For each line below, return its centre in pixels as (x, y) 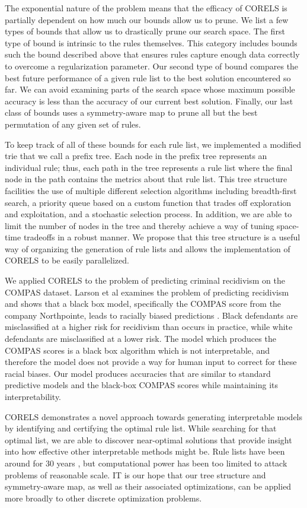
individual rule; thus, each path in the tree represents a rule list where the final (149, 167)
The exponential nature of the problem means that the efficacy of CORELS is (146, 8)
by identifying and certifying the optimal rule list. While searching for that (141, 428)
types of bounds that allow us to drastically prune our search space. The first (145, 31)
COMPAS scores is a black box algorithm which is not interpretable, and (137, 350)
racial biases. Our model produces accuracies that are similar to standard (138, 373)
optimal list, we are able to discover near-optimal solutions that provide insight (148, 439)
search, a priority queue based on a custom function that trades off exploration (148, 202)
